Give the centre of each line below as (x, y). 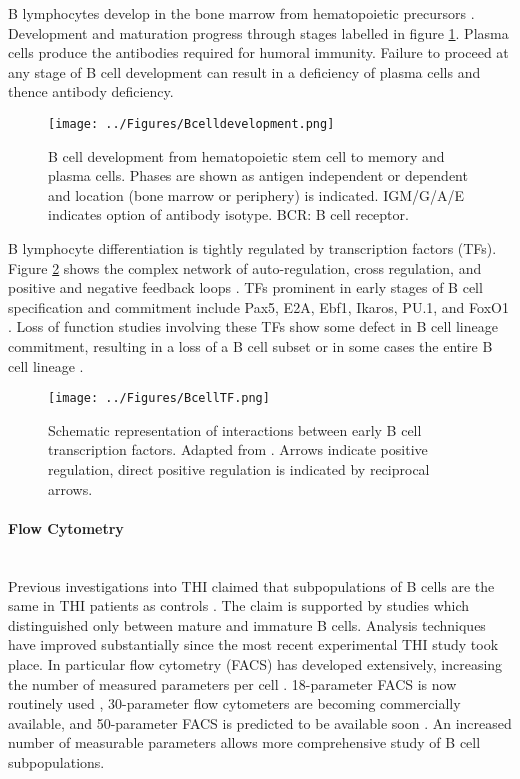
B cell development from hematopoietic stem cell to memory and (246, 155)
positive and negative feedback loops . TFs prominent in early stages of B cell (245, 287)
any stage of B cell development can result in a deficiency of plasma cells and (244, 71)
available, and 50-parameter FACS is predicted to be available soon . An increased (260, 722)
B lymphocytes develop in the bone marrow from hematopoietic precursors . (241, 13)
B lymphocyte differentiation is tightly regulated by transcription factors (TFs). (252, 248)
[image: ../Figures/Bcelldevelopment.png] (191, 123)
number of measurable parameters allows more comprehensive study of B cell (244, 742)
